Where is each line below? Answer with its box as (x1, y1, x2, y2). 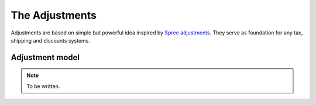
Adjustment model (11, 52, 80, 62)
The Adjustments (11, 9, 97, 22)
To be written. (26, 82, 60, 90)
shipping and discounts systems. (11, 37, 91, 44)
